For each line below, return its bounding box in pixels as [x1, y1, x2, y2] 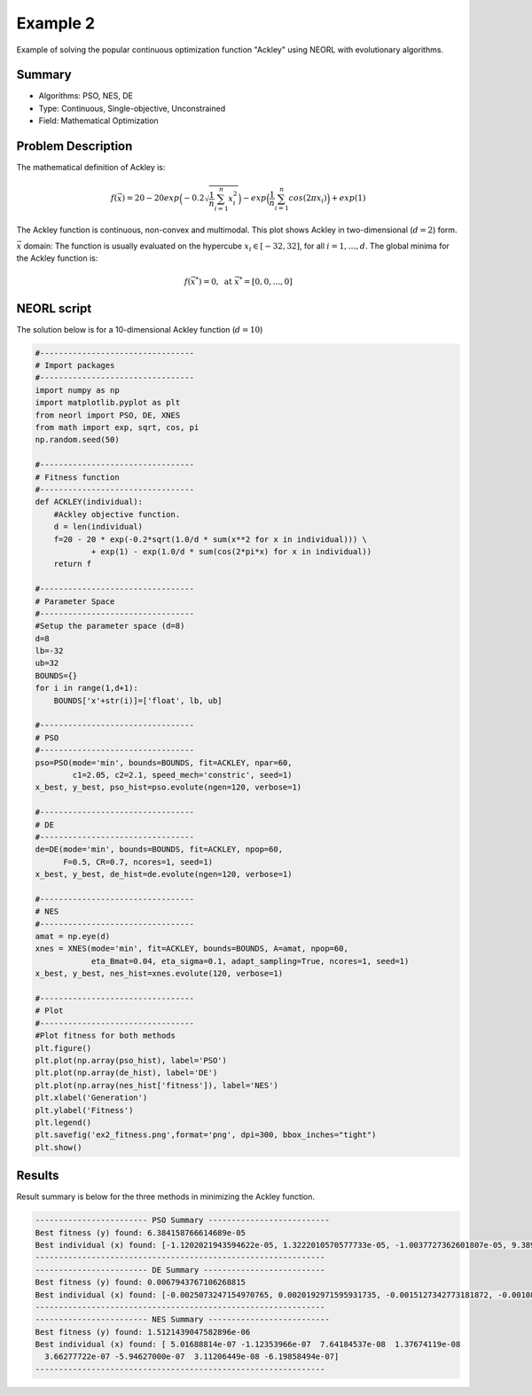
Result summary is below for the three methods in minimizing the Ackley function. [16, 1191, 315, 1202]
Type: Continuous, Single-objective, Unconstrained [38, 103, 226, 114]
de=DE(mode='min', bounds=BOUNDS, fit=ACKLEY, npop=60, [35, 844, 284, 855]
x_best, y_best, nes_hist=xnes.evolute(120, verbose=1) [35, 969, 284, 979]
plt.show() [35, 1142, 82, 1152]
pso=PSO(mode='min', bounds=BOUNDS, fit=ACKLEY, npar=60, [35, 757, 293, 767]
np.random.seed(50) [35, 435, 120, 445]
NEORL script [16, 301, 92, 316]
